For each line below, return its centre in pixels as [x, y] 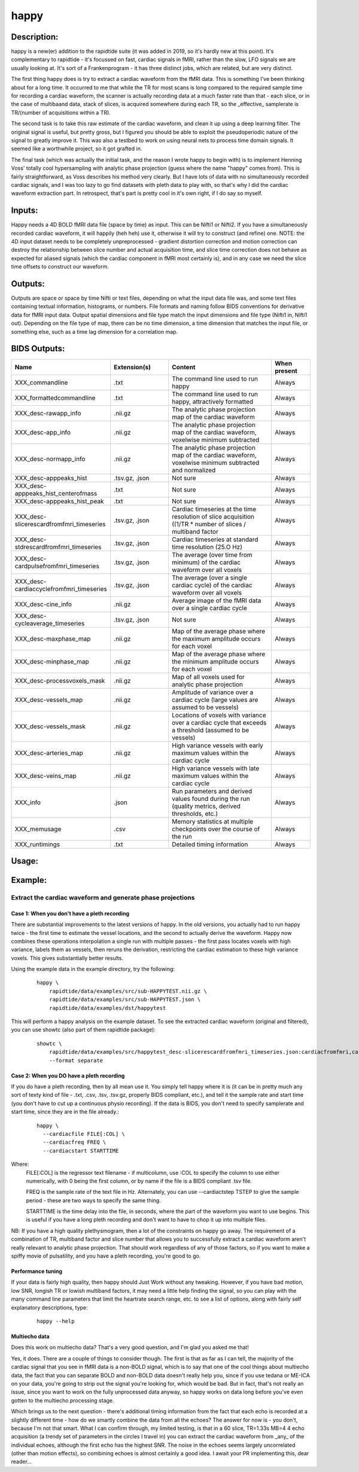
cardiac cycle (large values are [215, 699]
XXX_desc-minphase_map [52, 661]
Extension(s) [133, 367]
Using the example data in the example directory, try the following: [93, 969]
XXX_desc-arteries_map [49, 753]
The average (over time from [212, 554]
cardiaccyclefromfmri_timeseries [61, 589]
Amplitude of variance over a [212, 692]
